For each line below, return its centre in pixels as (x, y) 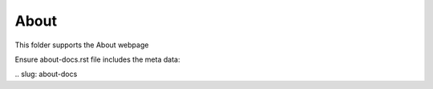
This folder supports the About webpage (82, 45)
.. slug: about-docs (46, 74)
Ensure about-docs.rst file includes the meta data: (97, 59)
